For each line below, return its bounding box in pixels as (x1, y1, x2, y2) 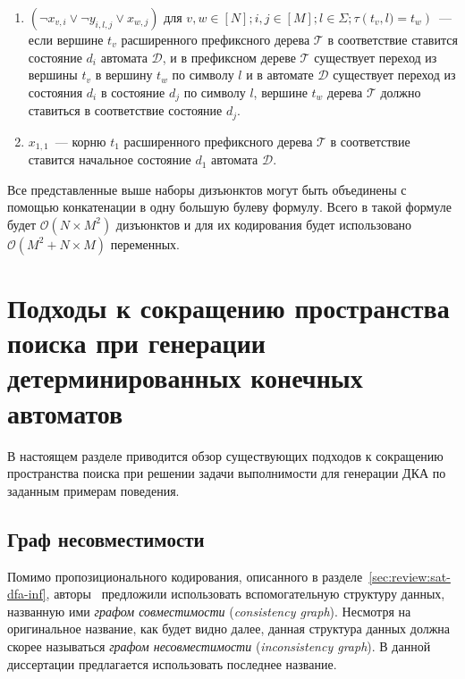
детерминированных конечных (7, 359, 363, 396)
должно (380, 82, 421, 101)
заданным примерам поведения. (7, 481, 180, 499)
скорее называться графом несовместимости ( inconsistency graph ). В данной (7, 636, 431, 655)
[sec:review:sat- (368, 566, 451, 585)
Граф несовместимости (7, 524, 205, 552)
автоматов (7, 394, 123, 431)
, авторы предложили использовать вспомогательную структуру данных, (46, 584, 445, 603)
